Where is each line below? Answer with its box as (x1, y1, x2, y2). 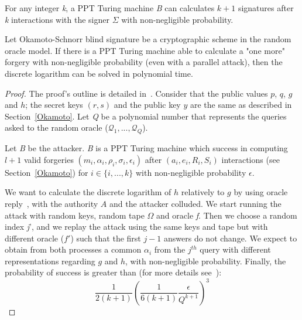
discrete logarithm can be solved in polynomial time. (5, 67, 193, 79)
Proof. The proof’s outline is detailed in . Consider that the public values (5, 87, 268, 99)
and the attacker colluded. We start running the (109, 197, 282, 209)
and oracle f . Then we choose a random (156, 209, 297, 221)
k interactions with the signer (5, 13, 109, 25)
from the (154, 243, 186, 256)
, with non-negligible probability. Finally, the (125, 254, 286, 267)
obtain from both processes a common (5, 243, 142, 256)
